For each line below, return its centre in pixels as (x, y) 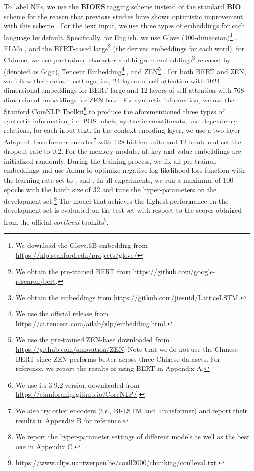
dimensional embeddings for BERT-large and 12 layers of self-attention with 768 (124, 90)
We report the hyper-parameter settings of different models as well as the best (132, 437)
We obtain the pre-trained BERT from (73, 271)
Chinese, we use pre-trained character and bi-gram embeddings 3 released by (117, 59)
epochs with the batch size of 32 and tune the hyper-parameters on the (110, 189)
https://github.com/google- (174, 271)
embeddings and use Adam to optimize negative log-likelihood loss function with (125, 170)
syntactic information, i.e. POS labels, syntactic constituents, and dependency (121, 120)
